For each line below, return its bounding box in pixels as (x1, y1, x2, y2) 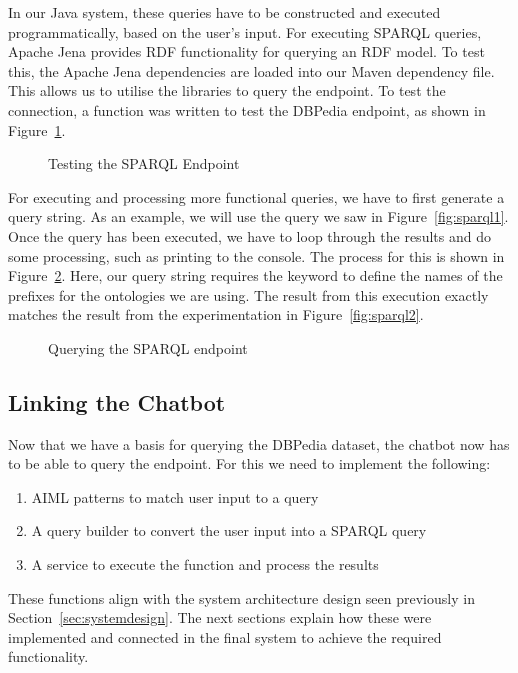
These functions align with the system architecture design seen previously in (8, 587, 475, 608)
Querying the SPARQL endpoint (48, 337, 248, 358)
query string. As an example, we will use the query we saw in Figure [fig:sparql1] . (8, 206, 509, 227)
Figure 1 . (8, 119, 66, 140)
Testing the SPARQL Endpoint (48, 153, 240, 174)
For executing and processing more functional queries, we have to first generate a (8, 186, 505, 207)
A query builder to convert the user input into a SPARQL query (31, 520, 427, 541)
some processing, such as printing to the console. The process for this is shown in (8, 245, 505, 266)
